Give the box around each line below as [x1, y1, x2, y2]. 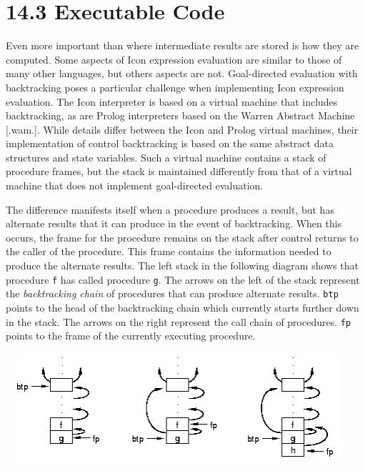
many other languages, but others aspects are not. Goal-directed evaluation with [6, 66, 358, 81]
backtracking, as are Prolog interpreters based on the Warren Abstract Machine [6, 108, 355, 123]
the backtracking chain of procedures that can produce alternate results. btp [6, 286, 339, 301]
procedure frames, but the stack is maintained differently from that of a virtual [6, 164, 352, 179]
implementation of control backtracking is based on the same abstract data [6, 136, 334, 151]
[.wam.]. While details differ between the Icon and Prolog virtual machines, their [6, 122, 359, 137]
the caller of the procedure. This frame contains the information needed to [6, 244, 331, 259]
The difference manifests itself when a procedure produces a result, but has [6, 202, 334, 217]
